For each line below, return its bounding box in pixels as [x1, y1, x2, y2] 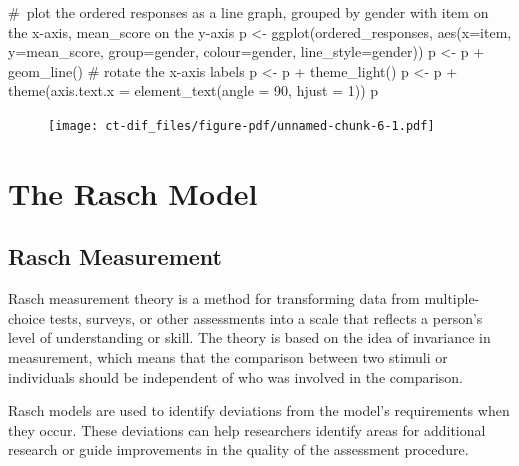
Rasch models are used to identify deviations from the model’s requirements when [8, 400, 510, 421]
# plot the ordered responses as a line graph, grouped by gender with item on [8, 2, 489, 22]
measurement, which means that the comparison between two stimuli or [8, 346, 448, 367]
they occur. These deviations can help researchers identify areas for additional [8, 419, 486, 440]
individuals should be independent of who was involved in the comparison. [8, 366, 464, 387]
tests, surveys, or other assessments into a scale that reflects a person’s [49, 307, 483, 328]
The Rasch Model [8, 172, 258, 213]
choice [8, 307, 45, 328]
